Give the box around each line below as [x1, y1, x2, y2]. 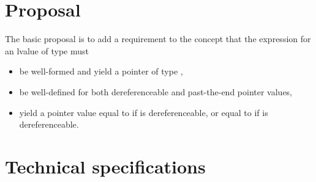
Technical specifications [5, 153, 206, 178]
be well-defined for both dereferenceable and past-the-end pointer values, [19, 85, 293, 98]
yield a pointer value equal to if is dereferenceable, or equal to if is [19, 106, 268, 118]
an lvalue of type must [5, 44, 89, 57]
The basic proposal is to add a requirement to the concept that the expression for [5, 32, 311, 45]
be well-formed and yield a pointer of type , [19, 65, 183, 78]
